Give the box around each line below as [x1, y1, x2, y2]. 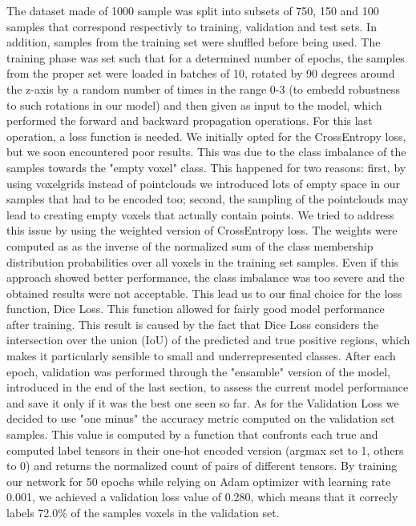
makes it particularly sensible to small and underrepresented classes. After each [6, 347, 396, 364]
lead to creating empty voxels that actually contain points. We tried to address [6, 206, 394, 223]
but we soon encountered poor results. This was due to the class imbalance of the [6, 143, 406, 160]
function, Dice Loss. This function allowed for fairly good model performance [6, 300, 385, 317]
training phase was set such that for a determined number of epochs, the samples [6, 49, 405, 66]
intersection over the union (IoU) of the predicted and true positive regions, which [6, 331, 410, 348]
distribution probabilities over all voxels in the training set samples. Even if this [6, 253, 399, 270]
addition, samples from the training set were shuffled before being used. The [6, 34, 381, 50]
